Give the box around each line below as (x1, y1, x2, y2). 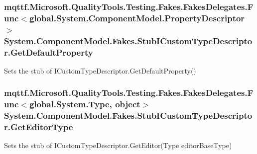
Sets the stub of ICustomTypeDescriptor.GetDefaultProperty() (4, 65, 196, 76)
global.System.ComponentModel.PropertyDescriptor (29, 11, 245, 24)
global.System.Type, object (29, 98, 140, 110)
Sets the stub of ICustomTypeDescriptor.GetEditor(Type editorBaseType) (4, 140, 232, 151)
